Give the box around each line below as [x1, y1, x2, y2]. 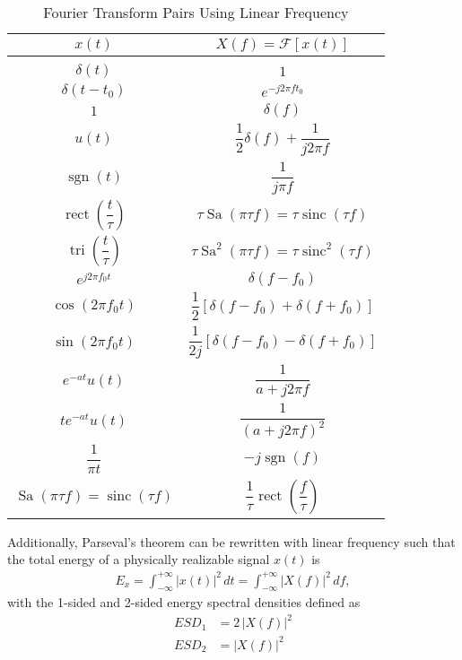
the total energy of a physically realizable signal [7, 550, 270, 569]
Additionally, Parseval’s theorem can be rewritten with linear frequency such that [7, 532, 456, 551]
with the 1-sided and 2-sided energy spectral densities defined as [7, 593, 361, 612]
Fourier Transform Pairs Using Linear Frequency [43, 2, 349, 22]
